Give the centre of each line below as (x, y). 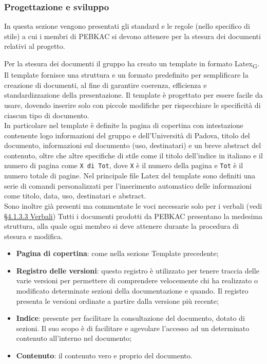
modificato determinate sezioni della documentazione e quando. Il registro (132, 291)
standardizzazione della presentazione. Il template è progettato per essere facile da (133, 95)
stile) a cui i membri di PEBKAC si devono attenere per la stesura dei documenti (132, 36)
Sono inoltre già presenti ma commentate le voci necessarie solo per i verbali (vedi (133, 205)
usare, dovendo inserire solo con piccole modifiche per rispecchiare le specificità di (132, 105)
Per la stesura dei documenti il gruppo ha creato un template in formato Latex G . (132, 64)
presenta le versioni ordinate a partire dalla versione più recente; (117, 301)
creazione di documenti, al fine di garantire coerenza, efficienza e (106, 85)
